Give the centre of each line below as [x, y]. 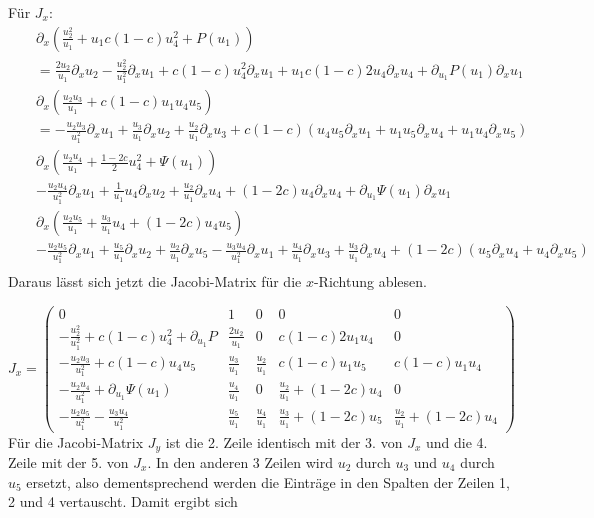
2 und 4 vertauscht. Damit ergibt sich [123, 501]
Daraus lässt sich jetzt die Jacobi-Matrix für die [155, 281]
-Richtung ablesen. [370, 281]
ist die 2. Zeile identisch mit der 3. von [284, 441]
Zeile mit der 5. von [68, 462]
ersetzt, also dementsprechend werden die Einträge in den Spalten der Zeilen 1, [268, 481]
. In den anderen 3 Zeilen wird [240, 462]
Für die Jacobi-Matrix [76, 441]
